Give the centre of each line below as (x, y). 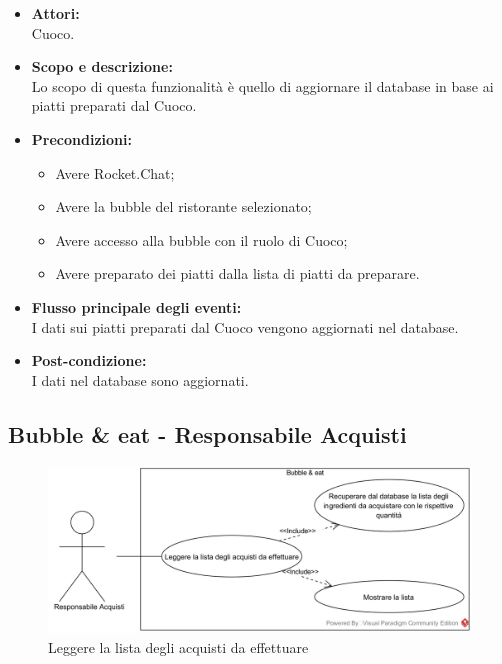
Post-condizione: (89, 360)
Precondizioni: (81, 138)
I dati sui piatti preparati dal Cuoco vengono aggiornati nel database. (245, 326)
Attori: (55, 13)
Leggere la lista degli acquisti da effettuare (178, 646)
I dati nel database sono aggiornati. (140, 379)
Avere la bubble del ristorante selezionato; (183, 206)
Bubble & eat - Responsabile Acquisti (207, 433)
